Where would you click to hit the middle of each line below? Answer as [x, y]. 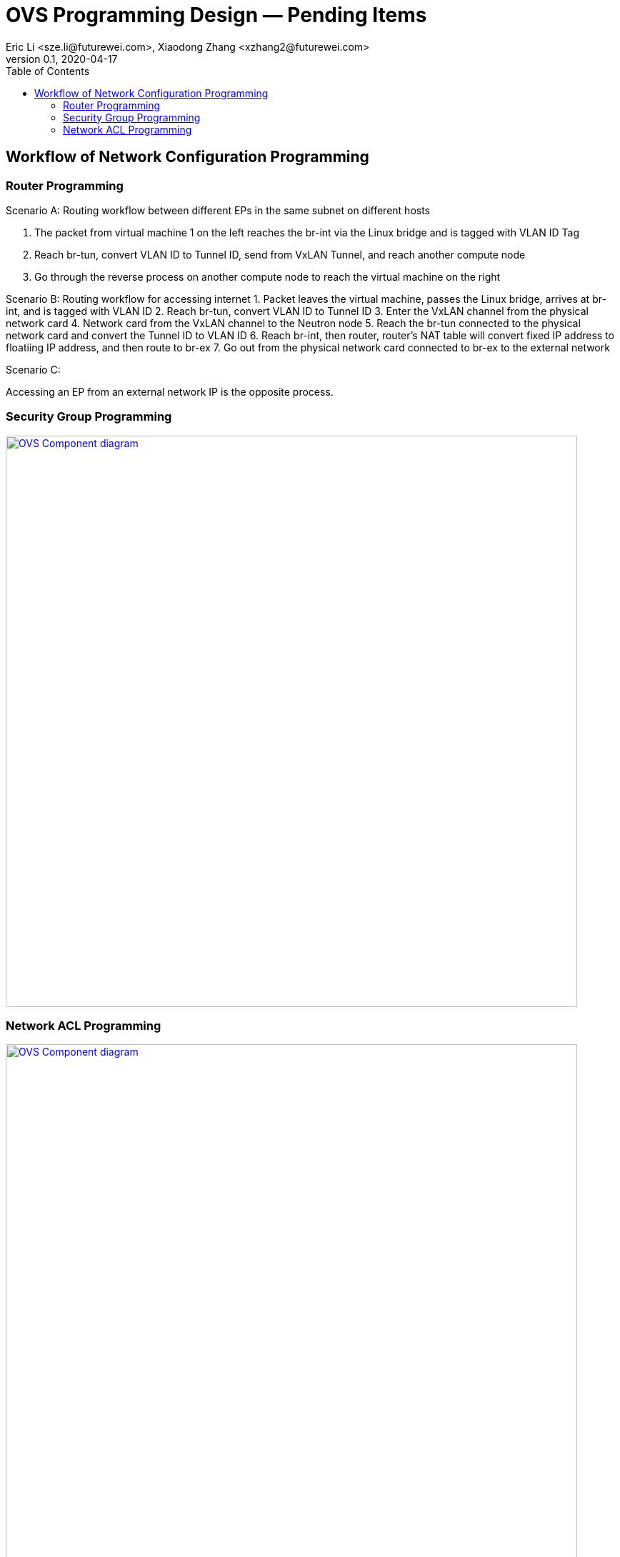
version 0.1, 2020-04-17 [62, 59]
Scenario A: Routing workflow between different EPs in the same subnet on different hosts [218, 210]
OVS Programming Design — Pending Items [216, 15]
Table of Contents [48, 71]
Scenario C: [33, 369]
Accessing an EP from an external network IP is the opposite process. [170, 391]
